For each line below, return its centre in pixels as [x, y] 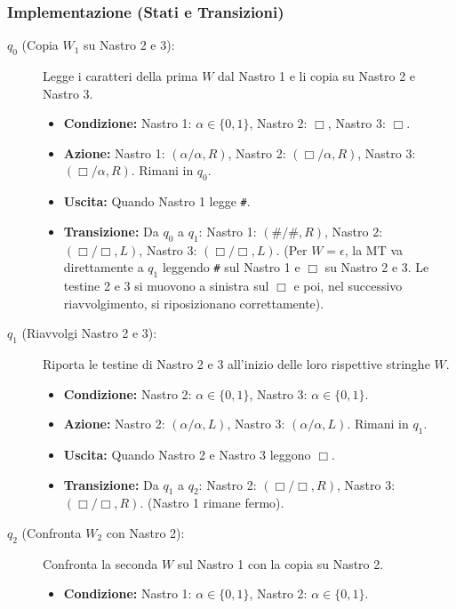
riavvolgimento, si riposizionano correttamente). [194, 303]
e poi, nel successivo [348, 286]
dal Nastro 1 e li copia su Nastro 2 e [317, 76]
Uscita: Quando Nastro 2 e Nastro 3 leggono [187, 454]
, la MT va [374, 249]
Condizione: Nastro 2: [128, 393]
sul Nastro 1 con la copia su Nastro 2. [280, 563]
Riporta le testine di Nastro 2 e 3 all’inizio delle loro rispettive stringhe [236, 364]
